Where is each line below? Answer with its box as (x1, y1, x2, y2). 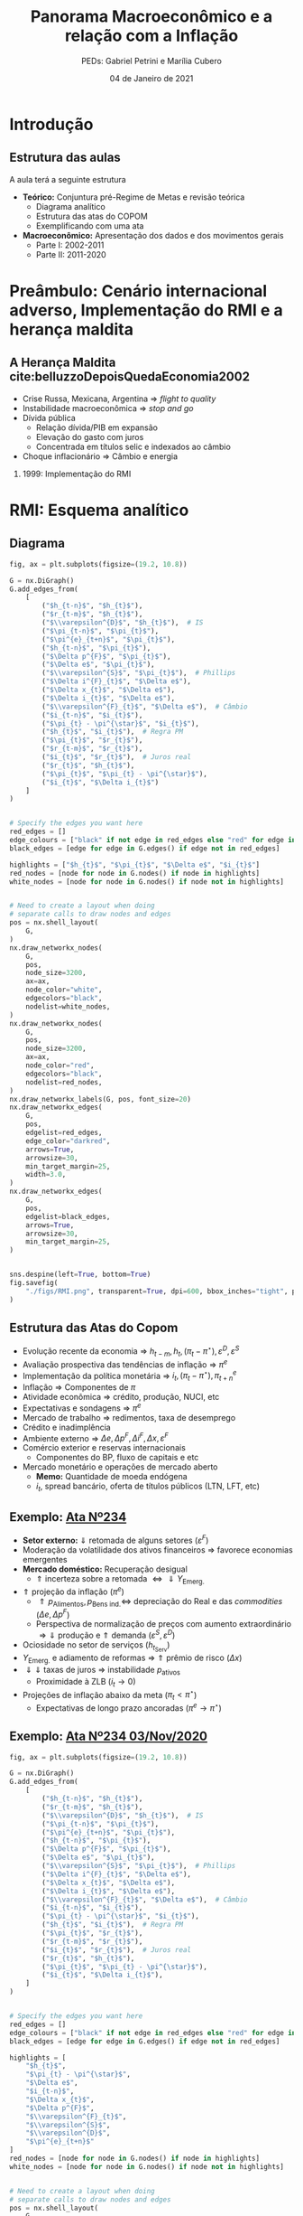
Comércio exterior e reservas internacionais (22, 1442, 187, 1453)
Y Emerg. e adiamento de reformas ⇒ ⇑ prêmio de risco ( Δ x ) (22, 1652, 243, 1666)
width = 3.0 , (25, 1170, 67, 1179)
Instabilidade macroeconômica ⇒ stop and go (22, 402, 194, 413)
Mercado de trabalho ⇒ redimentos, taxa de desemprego (22, 1412, 236, 1423)
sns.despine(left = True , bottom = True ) (9, 1270, 151, 1280)
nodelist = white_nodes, (25, 1001, 111, 1011)
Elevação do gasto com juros (35, 431, 144, 442)
